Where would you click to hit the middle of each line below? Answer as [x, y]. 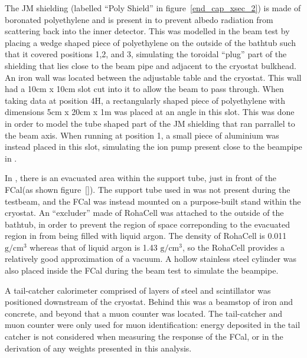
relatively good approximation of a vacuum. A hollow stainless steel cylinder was [151, 259]
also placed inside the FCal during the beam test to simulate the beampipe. [142, 270]
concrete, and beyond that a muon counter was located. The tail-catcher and [143, 313]
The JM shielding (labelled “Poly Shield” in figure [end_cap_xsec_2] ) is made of [153, 8]
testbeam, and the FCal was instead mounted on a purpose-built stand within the [153, 201]
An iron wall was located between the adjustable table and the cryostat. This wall [153, 77]
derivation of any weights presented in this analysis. [98, 348]
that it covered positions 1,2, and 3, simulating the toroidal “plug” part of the [146, 54]
